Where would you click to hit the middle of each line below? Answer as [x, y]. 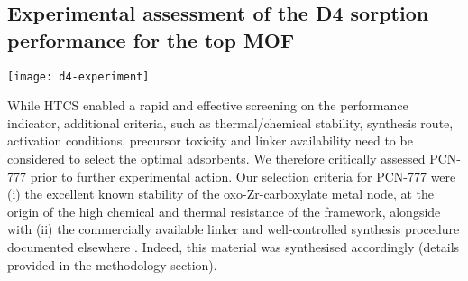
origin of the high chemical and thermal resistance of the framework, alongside [224, 211]
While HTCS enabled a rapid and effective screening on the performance [208, 105]
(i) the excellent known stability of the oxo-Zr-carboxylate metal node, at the [221, 194]
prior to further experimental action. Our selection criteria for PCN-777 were [243, 176]
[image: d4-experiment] [78, 76]
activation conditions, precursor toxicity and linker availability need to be [210, 140]
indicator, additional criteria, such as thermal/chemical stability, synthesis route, [230, 122]
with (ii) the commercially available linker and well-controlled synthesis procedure [234, 229]
